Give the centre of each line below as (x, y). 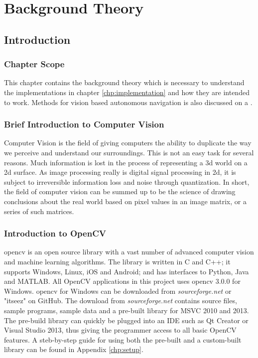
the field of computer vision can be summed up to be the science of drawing (120, 191)
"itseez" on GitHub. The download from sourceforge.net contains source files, (121, 300)
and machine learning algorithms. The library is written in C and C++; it (117, 261)
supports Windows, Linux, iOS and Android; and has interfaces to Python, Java (127, 271)
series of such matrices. (39, 211)
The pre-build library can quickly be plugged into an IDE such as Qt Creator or (126, 320)
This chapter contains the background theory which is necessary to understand (124, 82)
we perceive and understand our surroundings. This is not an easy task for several (129, 152)
